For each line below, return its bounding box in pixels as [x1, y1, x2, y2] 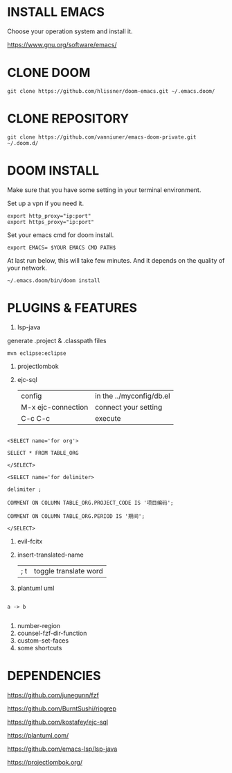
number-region [17, 621, 61, 629]
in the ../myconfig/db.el [94, 391, 171, 401]
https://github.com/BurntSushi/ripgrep [7, 704, 116, 713]
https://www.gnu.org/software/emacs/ [7, 40, 117, 49]
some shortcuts [17, 643, 62, 652]
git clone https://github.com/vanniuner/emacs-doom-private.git [7, 133, 197, 141]
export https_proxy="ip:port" [7, 218, 95, 225]
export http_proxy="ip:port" [7, 212, 91, 219]
